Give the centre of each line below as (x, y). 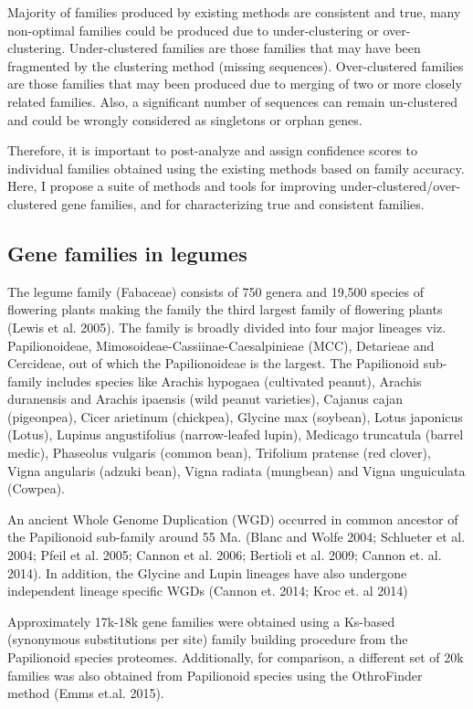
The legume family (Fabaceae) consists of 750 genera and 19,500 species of (215, 291)
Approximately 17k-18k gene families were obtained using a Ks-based (201, 621)
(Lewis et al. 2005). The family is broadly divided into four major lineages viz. (227, 327)
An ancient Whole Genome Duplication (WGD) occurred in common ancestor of (233, 519)
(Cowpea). (36, 488)
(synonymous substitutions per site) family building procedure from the (208, 639)
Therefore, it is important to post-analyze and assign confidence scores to (212, 150)
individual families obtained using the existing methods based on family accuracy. (236, 168)
